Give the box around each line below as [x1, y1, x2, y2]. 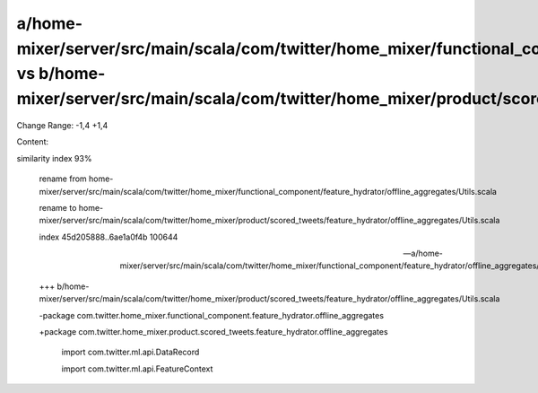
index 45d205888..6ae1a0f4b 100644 [39, 231, 178, 242]
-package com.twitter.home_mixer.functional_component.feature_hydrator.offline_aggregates [39, 310, 385, 320]
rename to [39, 202, 77, 213]
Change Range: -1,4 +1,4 [16, 119, 108, 130]
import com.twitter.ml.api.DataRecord [61, 346, 200, 358]
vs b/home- [16, 64, 106, 84]
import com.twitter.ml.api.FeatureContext [61, 363, 213, 374]
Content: [16, 136, 49, 147]
